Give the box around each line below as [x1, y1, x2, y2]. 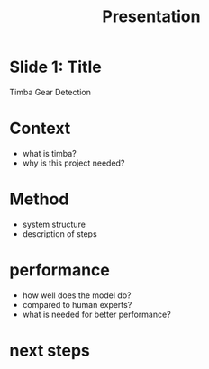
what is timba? [22, 148, 77, 158]
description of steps [22, 228, 97, 239]
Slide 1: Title [9, 57, 102, 77]
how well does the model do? [22, 290, 132, 301]
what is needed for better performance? [22, 309, 171, 319]
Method [9, 189, 69, 210]
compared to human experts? [22, 299, 132, 310]
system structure [22, 219, 86, 229]
